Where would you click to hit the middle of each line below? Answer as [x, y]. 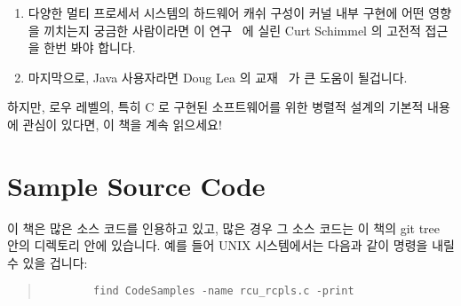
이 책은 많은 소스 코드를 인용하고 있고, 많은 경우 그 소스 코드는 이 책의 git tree [224, 228]
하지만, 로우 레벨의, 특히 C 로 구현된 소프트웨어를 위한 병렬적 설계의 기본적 [215, 107]
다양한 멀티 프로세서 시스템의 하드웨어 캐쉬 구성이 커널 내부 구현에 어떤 [226, 12]
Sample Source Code [136, 185]
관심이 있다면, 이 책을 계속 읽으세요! [122, 124]
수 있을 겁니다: [48, 262]
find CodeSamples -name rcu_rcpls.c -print [224, 291]
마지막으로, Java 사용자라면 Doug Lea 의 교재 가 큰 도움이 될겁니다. [218, 77]
